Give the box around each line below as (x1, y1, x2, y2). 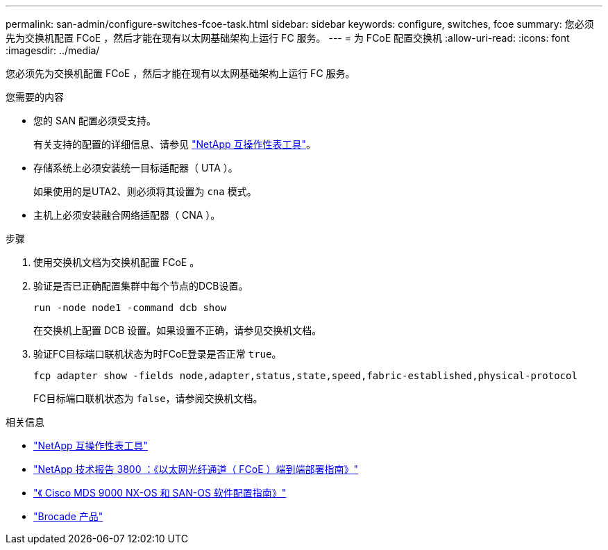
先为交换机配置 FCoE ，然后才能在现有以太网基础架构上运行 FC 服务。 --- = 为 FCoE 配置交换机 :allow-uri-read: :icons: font (6, 32, 570, 44)
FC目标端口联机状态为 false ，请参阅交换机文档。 (33, 392, 263, 404)
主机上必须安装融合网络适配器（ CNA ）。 (33, 209, 221, 221)
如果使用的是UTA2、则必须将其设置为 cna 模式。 (33, 185, 257, 197)
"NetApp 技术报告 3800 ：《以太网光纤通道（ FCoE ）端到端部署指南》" (33, 463, 359, 475)
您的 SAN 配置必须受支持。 (33, 115, 157, 126)
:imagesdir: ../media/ (6, 44, 100, 56)
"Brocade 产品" (33, 510, 103, 522)
